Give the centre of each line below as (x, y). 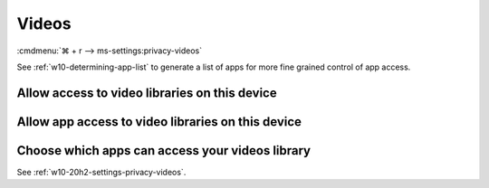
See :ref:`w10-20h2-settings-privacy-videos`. (101, 172)
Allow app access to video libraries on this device (159, 122)
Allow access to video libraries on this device (147, 93)
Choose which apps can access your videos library (164, 150)
